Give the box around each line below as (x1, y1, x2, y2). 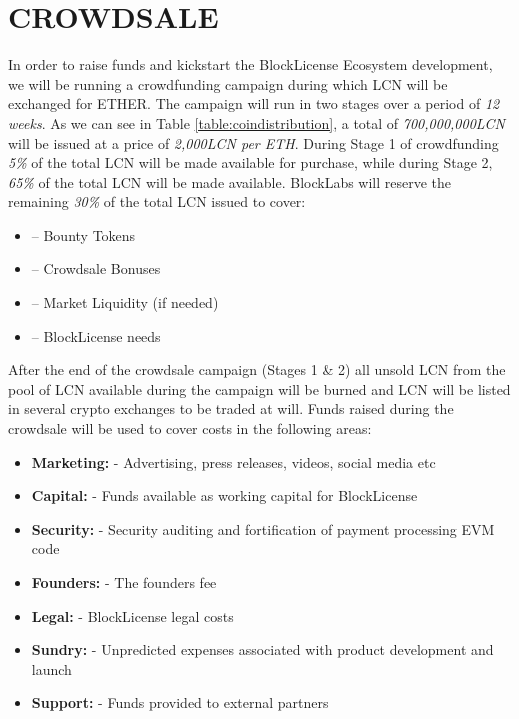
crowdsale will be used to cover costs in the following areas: (8, 418, 372, 439)
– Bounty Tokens (31, 224, 136, 245)
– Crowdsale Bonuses (31, 258, 161, 279)
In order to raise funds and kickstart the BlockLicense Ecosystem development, (8, 54, 493, 75)
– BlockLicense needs (31, 325, 161, 346)
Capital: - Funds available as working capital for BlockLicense (31, 485, 418, 506)
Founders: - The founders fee (31, 572, 217, 592)
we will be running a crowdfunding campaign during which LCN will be (8, 73, 448, 94)
